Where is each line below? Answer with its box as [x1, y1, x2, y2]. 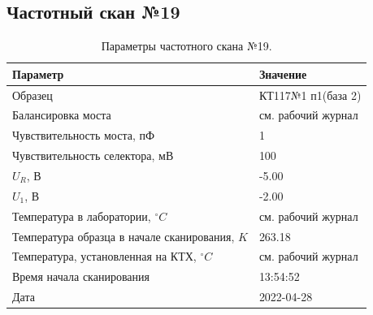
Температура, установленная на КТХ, [12, 248, 197, 265]
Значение [258, 65, 307, 82]
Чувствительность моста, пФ [12, 127, 155, 144]
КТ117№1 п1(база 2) [258, 86, 362, 103]
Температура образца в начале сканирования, [12, 227, 235, 244]
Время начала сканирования [12, 268, 150, 285]
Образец [12, 86, 53, 103]
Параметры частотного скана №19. [101, 37, 272, 54]
